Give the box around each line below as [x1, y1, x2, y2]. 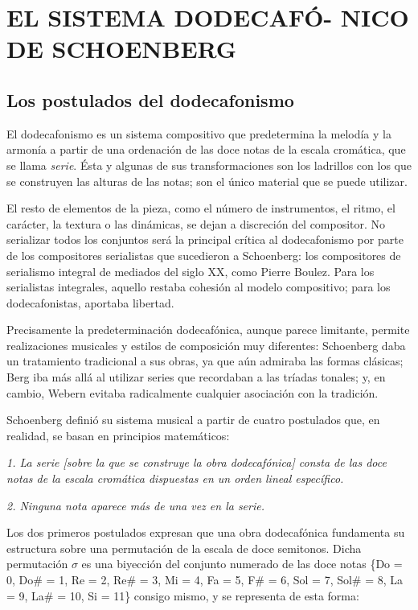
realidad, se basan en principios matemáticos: [6, 427, 230, 443]
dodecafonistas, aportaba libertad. [6, 294, 174, 311]
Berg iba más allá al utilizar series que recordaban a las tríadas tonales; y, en [6, 369, 386, 385]
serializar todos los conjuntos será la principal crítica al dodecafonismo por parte [6, 231, 404, 248]
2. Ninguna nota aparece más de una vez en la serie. [6, 497, 265, 513]
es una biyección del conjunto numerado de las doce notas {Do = [81, 555, 403, 572]
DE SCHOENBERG [6, 32, 237, 65]
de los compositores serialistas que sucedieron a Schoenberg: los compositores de [6, 246, 401, 263]
